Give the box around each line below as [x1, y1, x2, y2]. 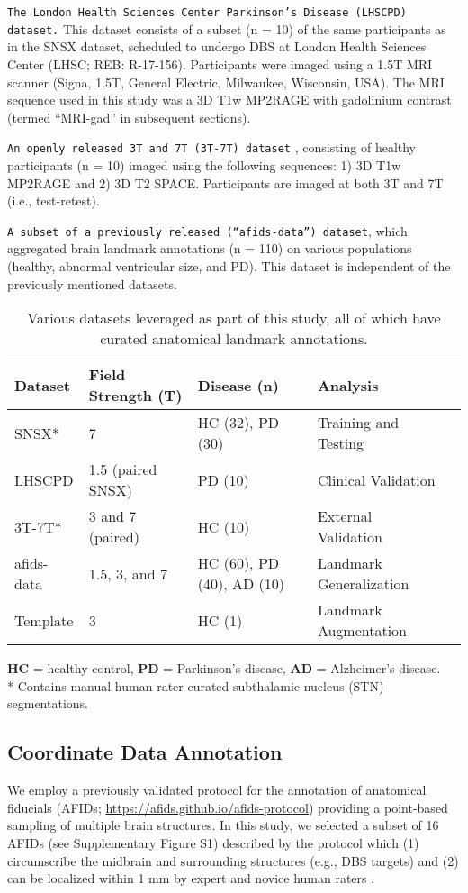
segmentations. [7, 694, 88, 713]
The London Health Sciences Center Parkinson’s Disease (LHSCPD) [7, 6, 407, 19]
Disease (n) [197, 374, 279, 396]
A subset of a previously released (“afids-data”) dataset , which [7, 221, 408, 240]
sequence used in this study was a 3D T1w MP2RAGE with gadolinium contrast [7, 90, 452, 109]
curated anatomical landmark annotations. [100, 328, 368, 350]
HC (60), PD [197, 552, 280, 574]
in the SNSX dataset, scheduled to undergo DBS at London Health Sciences [7, 37, 427, 56]
